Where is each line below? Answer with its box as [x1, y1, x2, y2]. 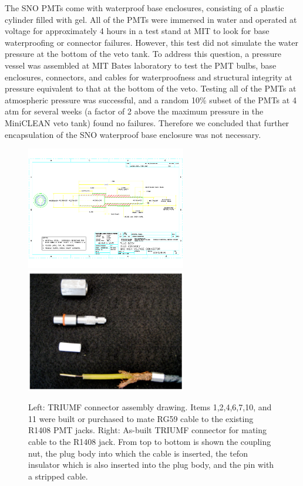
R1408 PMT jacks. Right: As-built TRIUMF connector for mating [28, 424, 267, 436]
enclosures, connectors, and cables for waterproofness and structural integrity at [5, 70, 292, 83]
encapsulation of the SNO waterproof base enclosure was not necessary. [5, 128, 261, 140]
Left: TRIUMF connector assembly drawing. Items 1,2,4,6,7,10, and [28, 401, 272, 413]
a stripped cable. [28, 470, 88, 482]
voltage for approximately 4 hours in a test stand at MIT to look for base [5, 25, 270, 37]
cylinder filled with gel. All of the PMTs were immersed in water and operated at [5, 13, 297, 25]
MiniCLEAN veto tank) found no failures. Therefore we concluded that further [5, 116, 289, 129]
